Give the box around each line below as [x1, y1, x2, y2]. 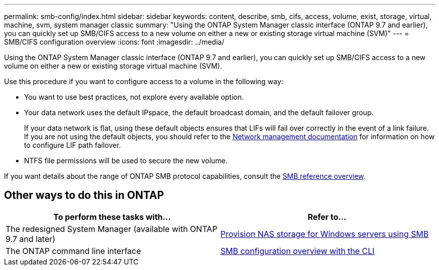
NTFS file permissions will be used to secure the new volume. [24, 156, 228, 165]
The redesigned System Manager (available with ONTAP [6, 223, 217, 234]
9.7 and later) [6, 233, 56, 244]
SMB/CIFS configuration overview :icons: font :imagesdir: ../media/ [4, 38, 225, 46]
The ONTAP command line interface [6, 245, 141, 256]
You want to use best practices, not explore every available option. [24, 93, 244, 101]
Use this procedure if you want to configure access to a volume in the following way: [4, 77, 284, 86]
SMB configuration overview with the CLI [221, 245, 375, 256]
